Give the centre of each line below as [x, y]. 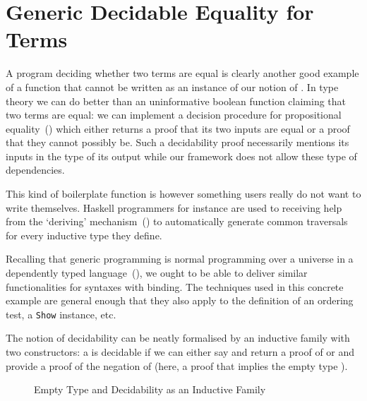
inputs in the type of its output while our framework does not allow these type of [181, 156]
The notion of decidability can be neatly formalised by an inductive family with [178, 338]
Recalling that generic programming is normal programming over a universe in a [180, 259]
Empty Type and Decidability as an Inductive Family [150, 389]
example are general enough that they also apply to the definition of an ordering [180, 300]
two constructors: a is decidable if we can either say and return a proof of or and [180, 352]
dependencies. [35, 170]
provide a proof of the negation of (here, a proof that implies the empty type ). [177, 365]
